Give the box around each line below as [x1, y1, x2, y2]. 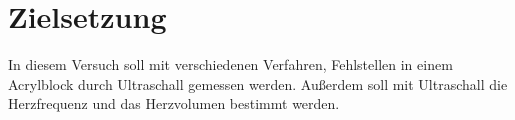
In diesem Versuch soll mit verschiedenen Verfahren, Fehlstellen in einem [8, 54, 453, 75]
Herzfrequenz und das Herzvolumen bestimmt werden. [8, 93, 340, 114]
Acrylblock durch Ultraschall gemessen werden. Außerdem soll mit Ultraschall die [8, 73, 508, 94]
